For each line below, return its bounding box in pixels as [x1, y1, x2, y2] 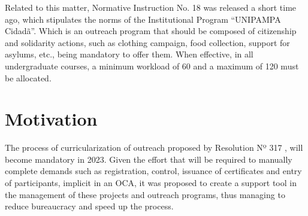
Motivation [5, 107, 98, 131]
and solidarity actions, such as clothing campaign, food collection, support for [5, 36, 290, 48]
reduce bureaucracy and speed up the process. [5, 200, 174, 212]
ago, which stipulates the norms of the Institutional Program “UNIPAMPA [5, 13, 281, 25]
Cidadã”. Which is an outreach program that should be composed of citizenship [5, 25, 297, 37]
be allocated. [5, 71, 52, 84]
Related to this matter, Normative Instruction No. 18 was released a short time [5, 1, 297, 13]
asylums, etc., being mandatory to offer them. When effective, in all [5, 48, 253, 60]
